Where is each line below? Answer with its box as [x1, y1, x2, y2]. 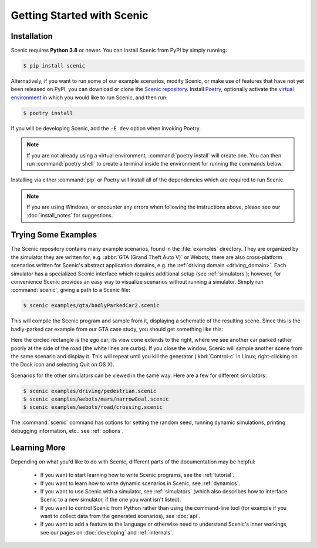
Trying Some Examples [11, 230, 97, 240]
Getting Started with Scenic [11, 9, 149, 22]
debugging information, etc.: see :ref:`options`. [11, 427, 124, 434]
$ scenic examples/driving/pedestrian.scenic [23, 388, 157, 394]
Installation [11, 31, 53, 41]
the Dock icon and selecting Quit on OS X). [11, 361, 114, 368]
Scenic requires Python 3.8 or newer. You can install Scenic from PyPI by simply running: [11, 47, 227, 54]
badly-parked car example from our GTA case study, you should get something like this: [11, 325, 223, 332]
